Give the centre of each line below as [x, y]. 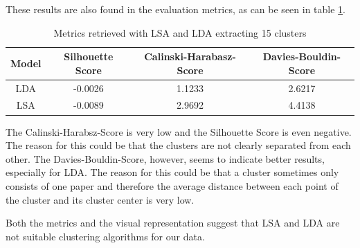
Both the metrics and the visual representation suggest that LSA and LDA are [173, 223]
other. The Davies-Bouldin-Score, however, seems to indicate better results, [165, 158]
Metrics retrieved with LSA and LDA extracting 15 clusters [180, 32]
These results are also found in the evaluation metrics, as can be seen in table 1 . [176, 9]
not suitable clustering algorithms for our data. [105, 236]
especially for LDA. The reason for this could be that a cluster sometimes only [172, 172]
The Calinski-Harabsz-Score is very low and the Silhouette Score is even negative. [179, 131]
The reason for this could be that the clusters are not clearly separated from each [178, 145]
